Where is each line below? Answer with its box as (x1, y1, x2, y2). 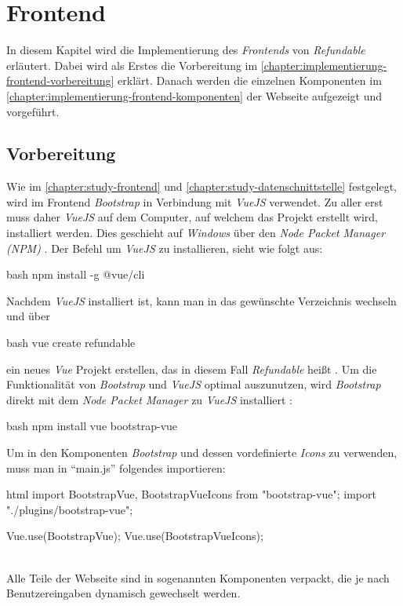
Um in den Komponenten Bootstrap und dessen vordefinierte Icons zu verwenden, (6, 444, 398, 461)
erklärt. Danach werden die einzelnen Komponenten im (118, 72, 382, 89)
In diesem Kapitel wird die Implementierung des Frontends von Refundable (6, 42, 365, 58)
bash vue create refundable (6, 334, 136, 351)
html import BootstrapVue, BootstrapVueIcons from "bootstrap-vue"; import (6, 486, 376, 502)
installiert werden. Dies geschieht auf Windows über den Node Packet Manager (6, 225, 386, 241)
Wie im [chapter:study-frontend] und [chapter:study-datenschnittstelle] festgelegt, (6, 178, 397, 195)
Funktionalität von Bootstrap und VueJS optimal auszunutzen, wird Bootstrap (6, 376, 381, 392)
